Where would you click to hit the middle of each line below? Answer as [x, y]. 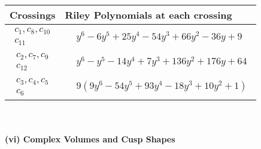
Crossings [33, 15]
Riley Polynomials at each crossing [148, 15]
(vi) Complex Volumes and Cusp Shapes [90, 139]
